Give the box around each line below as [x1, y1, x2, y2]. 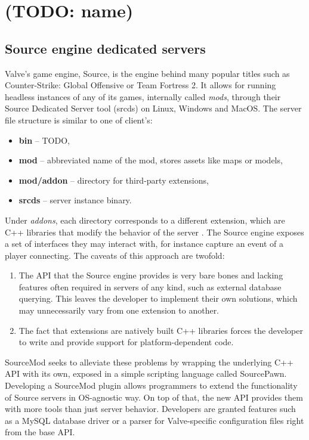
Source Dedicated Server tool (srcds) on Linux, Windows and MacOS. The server [5, 102, 302, 114]
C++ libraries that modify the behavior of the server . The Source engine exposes [5, 225, 304, 238]
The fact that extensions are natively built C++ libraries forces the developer [18, 324, 303, 336]
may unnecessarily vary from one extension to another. [18, 304, 220, 317]
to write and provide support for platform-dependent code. [18, 336, 234, 348]
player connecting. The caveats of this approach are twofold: [5, 249, 225, 261]
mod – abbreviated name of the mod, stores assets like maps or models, [18, 154, 283, 166]
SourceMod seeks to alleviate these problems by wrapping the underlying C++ [5, 355, 293, 368]
